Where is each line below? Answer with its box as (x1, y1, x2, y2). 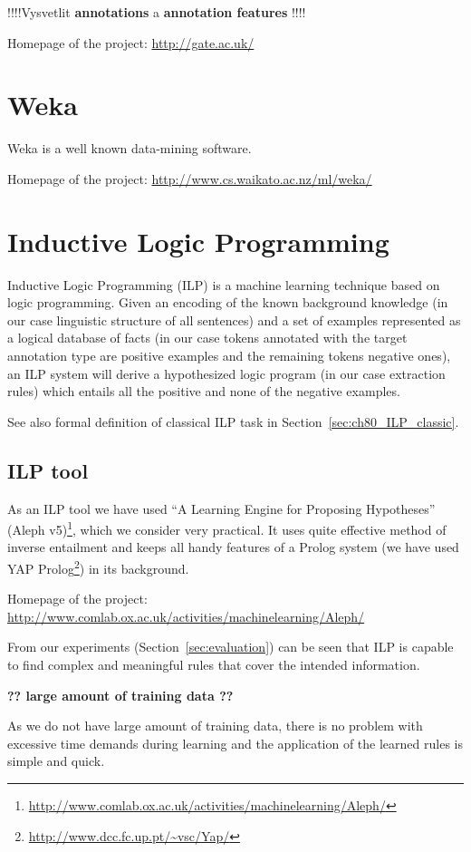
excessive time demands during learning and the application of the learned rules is (7, 733, 463, 752)
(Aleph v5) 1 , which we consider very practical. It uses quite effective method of (7, 518, 447, 538)
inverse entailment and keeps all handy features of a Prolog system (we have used (7, 537, 459, 557)
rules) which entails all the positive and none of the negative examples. (7, 382, 400, 401)
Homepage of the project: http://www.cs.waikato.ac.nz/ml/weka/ (7, 169, 372, 188)
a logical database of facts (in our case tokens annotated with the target (7, 328, 408, 347)
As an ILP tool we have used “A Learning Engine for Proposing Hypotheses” (7, 499, 436, 518)
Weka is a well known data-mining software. (7, 139, 252, 158)
